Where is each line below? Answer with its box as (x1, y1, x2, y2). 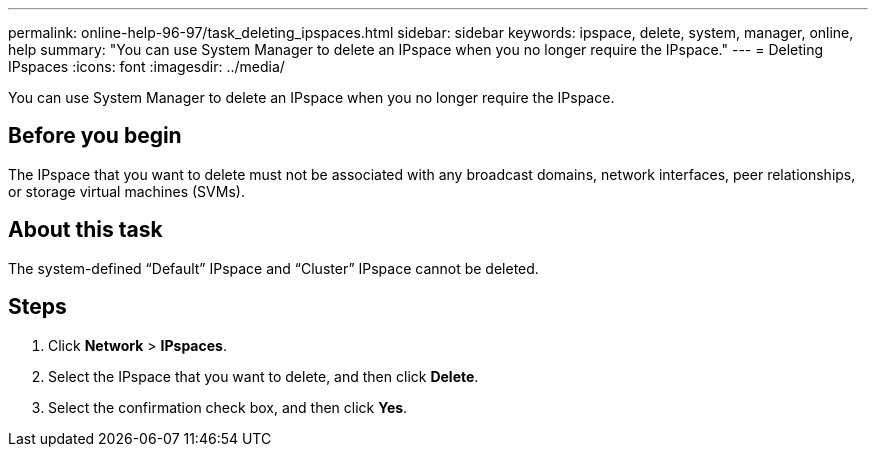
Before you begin (8, 123, 182, 149)
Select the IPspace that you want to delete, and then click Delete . (48, 367, 479, 385)
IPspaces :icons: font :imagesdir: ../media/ (8, 58, 285, 75)
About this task (8, 217, 163, 243)
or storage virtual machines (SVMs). (8, 182, 245, 200)
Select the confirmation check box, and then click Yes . (48, 398, 408, 416)
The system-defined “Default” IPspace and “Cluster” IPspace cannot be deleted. (8, 259, 539, 277)
